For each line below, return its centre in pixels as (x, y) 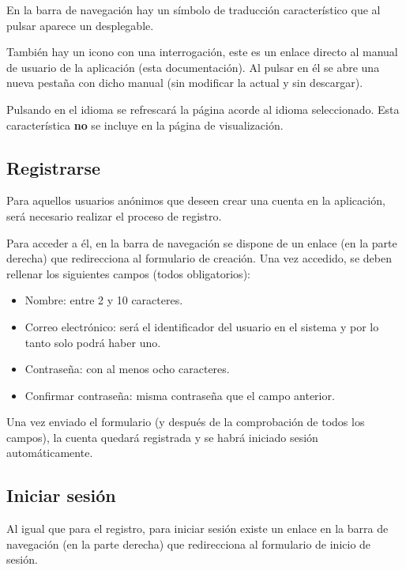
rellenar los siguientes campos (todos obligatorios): (128, 273)
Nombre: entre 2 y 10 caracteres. (104, 300)
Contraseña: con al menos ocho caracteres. (127, 369)
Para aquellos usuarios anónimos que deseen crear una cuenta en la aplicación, (196, 200)
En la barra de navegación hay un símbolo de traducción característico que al (194, 9)
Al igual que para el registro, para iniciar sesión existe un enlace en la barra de (197, 528)
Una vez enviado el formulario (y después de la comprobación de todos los (186, 422)
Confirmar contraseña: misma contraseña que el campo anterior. (180, 395)
